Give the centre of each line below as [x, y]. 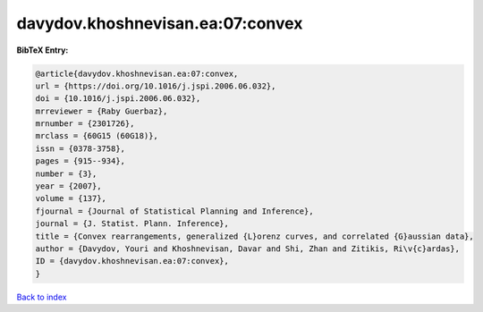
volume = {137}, [71, 198]
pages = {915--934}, [80, 161]
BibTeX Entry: [42, 50]
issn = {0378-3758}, [80, 148]
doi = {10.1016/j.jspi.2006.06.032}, [118, 99]
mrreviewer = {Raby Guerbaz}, [102, 111]
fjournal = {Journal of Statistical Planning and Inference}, [174, 211]
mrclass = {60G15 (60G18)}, [97, 136]
